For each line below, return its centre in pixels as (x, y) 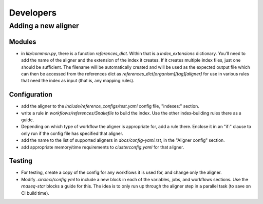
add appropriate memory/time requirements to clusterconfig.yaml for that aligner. (103, 147)
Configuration (31, 95)
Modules (23, 42)
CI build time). (35, 193)
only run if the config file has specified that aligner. (72, 133)
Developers (33, 13)
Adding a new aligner (44, 26)
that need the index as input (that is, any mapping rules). (78, 81)
